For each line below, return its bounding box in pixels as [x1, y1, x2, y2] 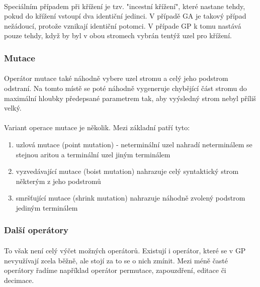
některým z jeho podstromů [16, 175, 101, 186]
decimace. [4, 274, 34, 285]
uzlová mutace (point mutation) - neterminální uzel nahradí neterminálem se [16, 139, 252, 149]
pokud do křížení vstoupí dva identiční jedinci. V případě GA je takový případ [4, 11, 246, 21]
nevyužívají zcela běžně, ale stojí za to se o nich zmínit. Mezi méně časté [4, 255, 228, 265]
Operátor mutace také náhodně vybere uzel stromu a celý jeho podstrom [4, 73, 228, 83]
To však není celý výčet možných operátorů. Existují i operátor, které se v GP [4, 245, 246, 255]
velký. [4, 103, 22, 113]
